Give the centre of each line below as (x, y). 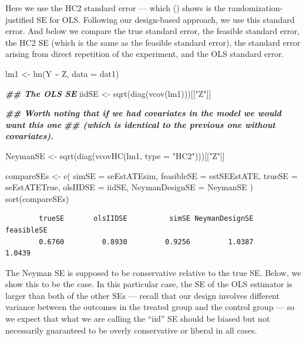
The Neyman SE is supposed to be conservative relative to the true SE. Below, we (153, 272)
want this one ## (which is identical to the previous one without (140, 124)
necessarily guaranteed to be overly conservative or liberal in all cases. (131, 330)
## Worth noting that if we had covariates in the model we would (143, 113)
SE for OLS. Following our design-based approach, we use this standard (166, 19)
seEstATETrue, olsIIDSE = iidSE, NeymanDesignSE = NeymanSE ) (129, 187)
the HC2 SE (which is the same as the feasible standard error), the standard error (153, 42)
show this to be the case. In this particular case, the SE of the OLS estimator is (149, 284)
